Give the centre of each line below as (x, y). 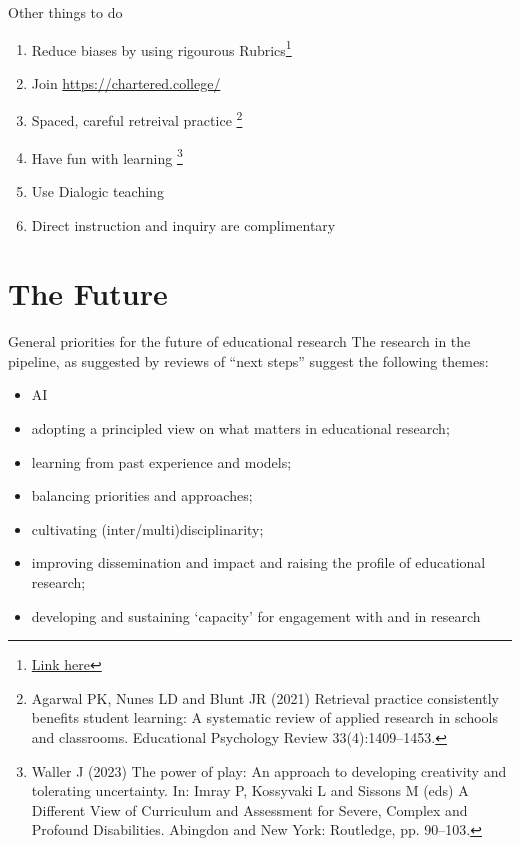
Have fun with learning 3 (107, 156)
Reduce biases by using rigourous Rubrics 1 (161, 48)
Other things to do (65, 12)
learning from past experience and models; (161, 461)
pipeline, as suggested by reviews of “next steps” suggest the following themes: (248, 360)
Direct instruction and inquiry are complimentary (183, 224)
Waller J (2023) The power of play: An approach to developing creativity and (269, 770)
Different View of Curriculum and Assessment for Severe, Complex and (249, 809)
